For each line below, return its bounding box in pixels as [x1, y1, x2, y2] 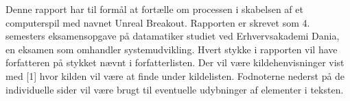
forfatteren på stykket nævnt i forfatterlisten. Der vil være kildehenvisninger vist [5, 55, 345, 70]
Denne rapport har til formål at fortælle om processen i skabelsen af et [5, 2, 303, 16]
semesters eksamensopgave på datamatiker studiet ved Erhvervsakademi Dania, [5, 29, 340, 43]
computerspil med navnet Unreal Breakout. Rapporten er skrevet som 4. [5, 15, 310, 29]
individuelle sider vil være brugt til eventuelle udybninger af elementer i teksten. [5, 82, 344, 96]
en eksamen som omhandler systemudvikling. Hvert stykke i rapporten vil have [5, 42, 338, 56]
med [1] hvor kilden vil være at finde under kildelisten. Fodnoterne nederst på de [5, 68, 345, 83]
